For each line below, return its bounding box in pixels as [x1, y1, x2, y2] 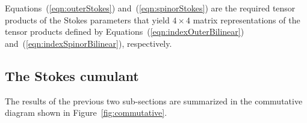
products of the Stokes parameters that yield [5, 13, 170, 26]
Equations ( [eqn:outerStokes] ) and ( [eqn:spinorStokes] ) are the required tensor [5, 2, 296, 14]
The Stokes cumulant [5, 66, 139, 85]
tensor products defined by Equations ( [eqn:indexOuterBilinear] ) [5, 25, 244, 38]
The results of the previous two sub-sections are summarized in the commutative [5, 94, 303, 107]
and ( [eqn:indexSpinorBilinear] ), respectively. [5, 37, 172, 49]
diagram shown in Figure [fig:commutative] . [5, 106, 167, 119]
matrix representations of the [193, 13, 300, 26]
